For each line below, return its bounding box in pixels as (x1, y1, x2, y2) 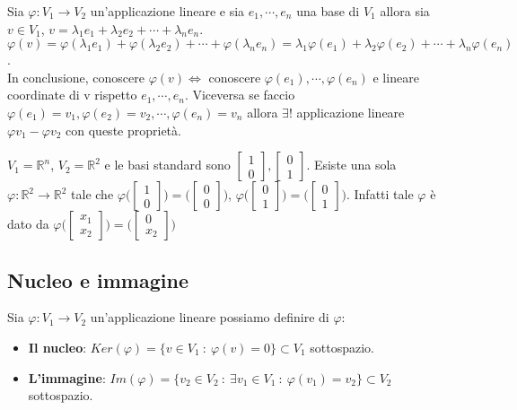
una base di (296, 2, 360, 20)
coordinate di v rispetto (7, 85, 137, 104)
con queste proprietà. (66, 120, 181, 139)
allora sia (380, 2, 430, 20)
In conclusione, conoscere (7, 67, 145, 86)
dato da (7, 214, 49, 233)
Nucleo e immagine (7, 266, 188, 293)
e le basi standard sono (104, 155, 231, 174)
